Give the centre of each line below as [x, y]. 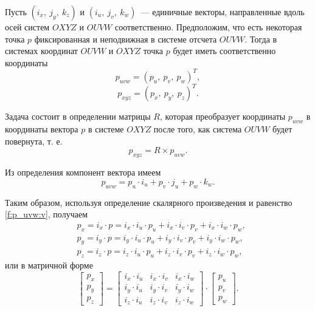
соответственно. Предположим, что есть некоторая [208, 27]
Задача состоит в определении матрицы [78, 116]
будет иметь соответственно [224, 51]
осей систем [27, 27]
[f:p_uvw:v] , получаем [46, 214]
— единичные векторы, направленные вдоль [223, 12]
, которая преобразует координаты [223, 116]
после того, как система [198, 129]
